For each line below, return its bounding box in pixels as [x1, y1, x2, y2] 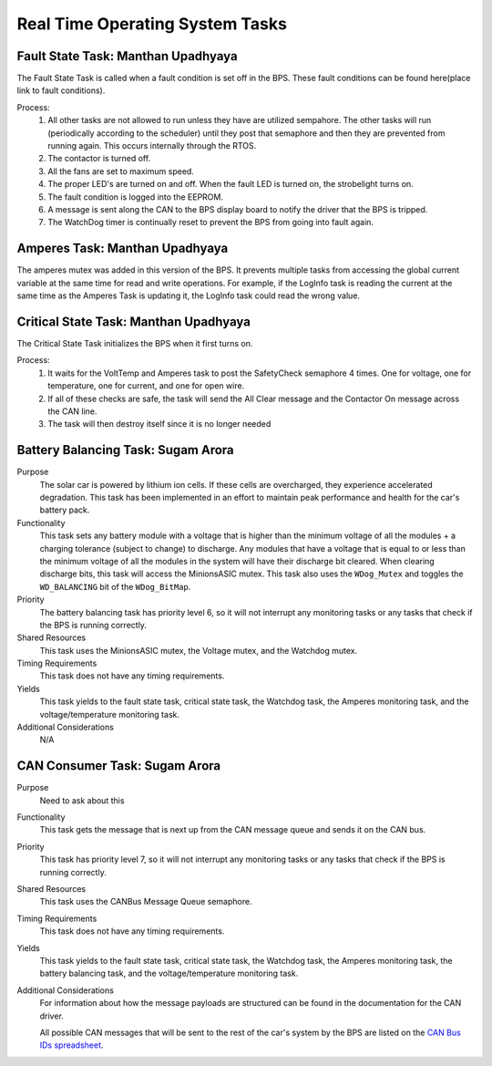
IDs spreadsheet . [39, 1040, 104, 1050]
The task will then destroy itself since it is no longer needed [47, 419, 272, 430]
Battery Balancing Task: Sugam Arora [16, 442, 234, 458]
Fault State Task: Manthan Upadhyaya [16, 48, 238, 64]
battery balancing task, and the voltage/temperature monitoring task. [39, 968, 299, 979]
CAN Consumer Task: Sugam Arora [16, 758, 221, 774]
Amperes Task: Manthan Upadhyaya [16, 241, 229, 256]
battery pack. [39, 504, 90, 515]
